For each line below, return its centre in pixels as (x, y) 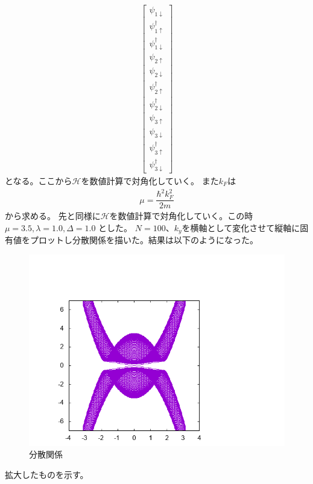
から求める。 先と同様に (53, 216)
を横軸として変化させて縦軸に (241, 227)
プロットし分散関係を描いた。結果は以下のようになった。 (144, 240)
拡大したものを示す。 (47, 474)
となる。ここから (39, 180)
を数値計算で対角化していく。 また (150, 180)
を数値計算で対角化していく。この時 (181, 216)
